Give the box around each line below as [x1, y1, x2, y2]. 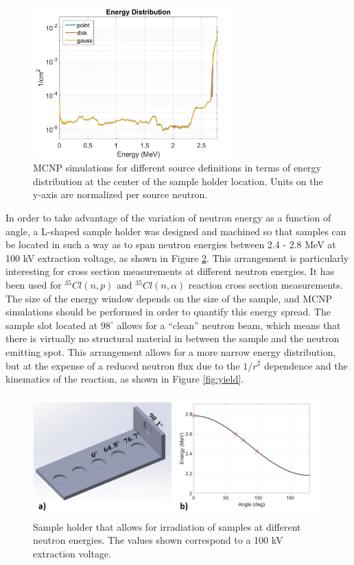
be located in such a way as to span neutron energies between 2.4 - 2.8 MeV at [5, 237, 336, 252]
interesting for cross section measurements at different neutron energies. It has [5, 264, 335, 278]
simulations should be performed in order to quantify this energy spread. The [5, 304, 331, 319]
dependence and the [263, 358, 348, 372]
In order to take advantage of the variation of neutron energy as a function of [5, 210, 331, 224]
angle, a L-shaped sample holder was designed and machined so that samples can [5, 224, 346, 238]
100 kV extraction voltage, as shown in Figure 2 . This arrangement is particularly [5, 250, 349, 265]
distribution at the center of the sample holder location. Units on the [33, 173, 323, 188]
